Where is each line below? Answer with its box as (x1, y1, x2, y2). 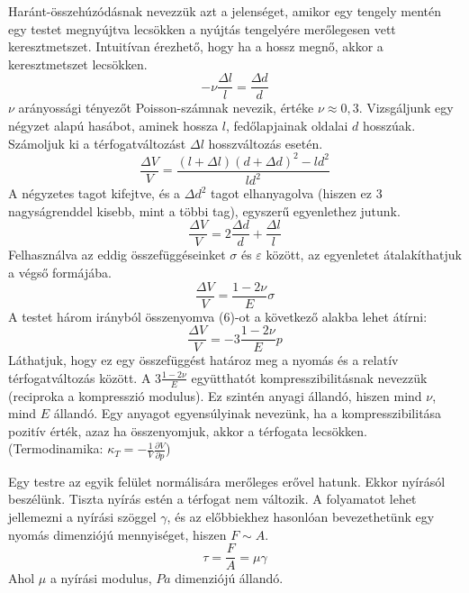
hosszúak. (363, 116, 416, 135)
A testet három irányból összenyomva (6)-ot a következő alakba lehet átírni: (8, 306, 428, 325)
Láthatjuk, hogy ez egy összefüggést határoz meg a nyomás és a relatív (8, 351, 399, 369)
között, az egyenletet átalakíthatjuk (266, 245, 462, 264)
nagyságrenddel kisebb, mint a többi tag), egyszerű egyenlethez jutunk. (8, 201, 401, 220)
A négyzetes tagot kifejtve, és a (8, 184, 181, 203)
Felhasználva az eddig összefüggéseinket (8, 245, 226, 264)
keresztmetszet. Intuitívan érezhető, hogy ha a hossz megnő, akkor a (8, 37, 383, 56)
